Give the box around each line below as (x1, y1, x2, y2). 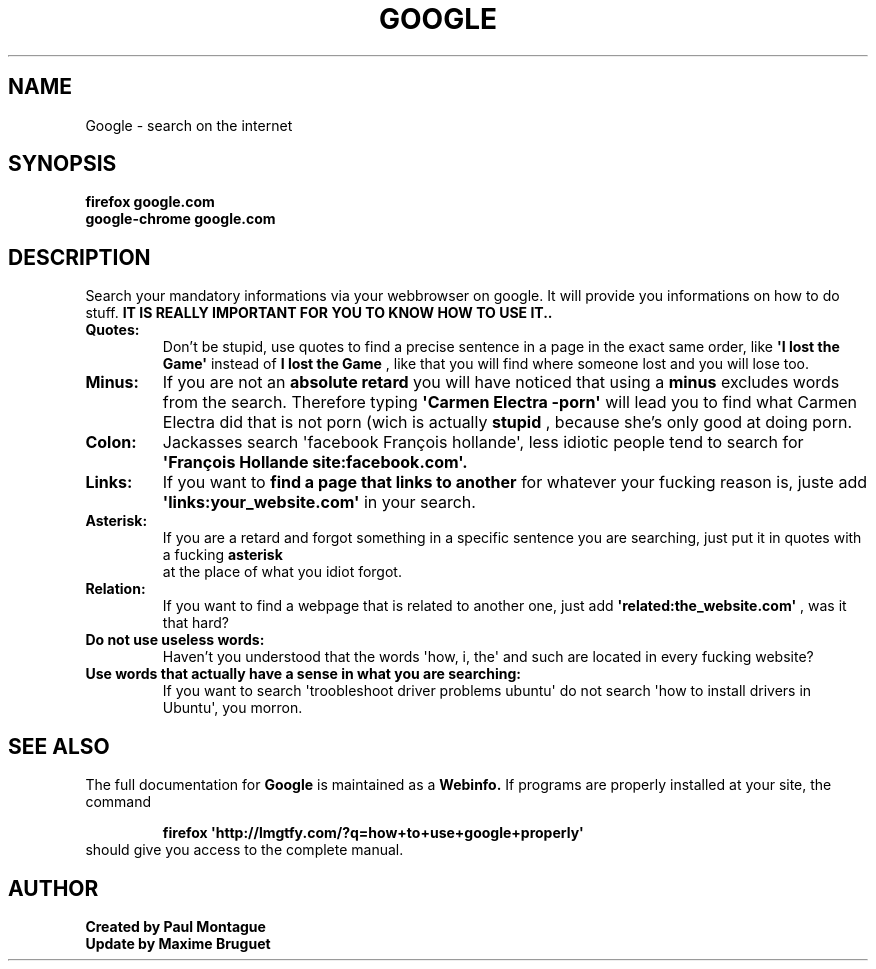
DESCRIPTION (8, 244, 151, 270)
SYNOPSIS (8, 151, 117, 177)
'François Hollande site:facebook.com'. (162, 452, 468, 473)
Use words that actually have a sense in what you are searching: (85, 665, 522, 683)
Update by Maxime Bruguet (85, 934, 271, 952)
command (85, 793, 152, 811)
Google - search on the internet (85, 116, 293, 134)
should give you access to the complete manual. (85, 841, 404, 859)
